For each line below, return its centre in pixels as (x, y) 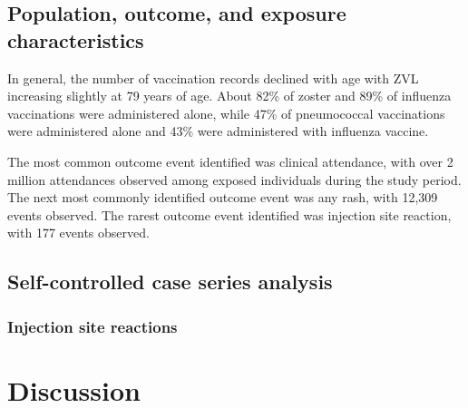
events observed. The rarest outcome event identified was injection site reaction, (229, 214)
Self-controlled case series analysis (170, 282)
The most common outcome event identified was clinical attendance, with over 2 (230, 161)
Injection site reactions (93, 326)
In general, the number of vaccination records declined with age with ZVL (213, 78)
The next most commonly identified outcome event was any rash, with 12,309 (223, 197)
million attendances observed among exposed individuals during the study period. (234, 179)
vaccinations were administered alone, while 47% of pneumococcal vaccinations (226, 113)
